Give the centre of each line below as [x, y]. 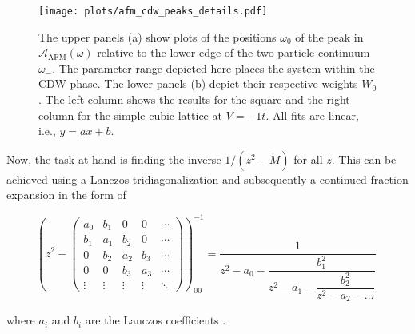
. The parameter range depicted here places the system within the [213, 68]
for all [308, 159]
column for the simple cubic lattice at [130, 115]
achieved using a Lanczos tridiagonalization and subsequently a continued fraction [207, 179]
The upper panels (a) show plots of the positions [158, 36]
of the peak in [329, 36]
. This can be [364, 159]
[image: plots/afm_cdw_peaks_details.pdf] [153, 11]
